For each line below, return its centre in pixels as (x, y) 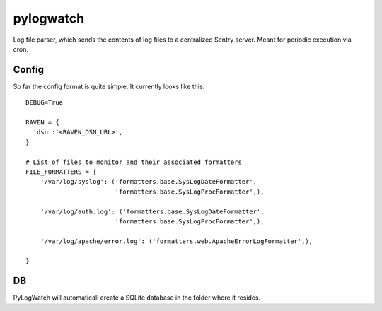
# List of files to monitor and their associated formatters (134, 162)
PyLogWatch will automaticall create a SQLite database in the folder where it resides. (137, 298)
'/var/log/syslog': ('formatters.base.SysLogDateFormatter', (149, 182)
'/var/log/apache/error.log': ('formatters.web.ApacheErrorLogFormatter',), (176, 241)
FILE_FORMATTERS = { (61, 172)
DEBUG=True (45, 103)
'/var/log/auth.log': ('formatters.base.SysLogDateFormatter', (152, 211)
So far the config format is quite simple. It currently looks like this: (109, 86)
